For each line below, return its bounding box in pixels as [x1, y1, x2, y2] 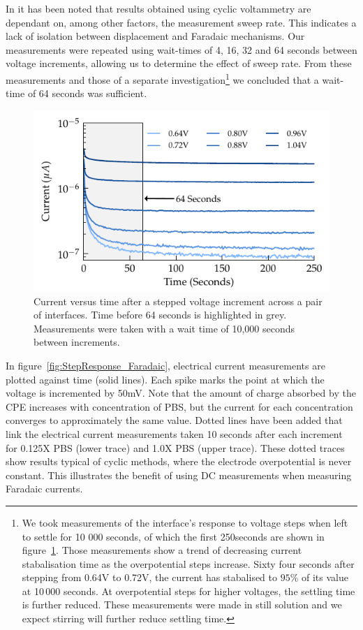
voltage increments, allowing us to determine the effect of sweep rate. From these [6, 56, 352, 71]
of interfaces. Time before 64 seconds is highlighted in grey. [34, 307, 287, 322]
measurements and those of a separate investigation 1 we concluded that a [6, 70, 319, 87]
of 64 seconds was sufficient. [27, 86, 147, 101]
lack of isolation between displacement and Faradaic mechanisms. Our [6, 29, 305, 43]
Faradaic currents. [6, 481, 83, 496]
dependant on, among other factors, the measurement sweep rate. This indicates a [6, 15, 357, 29]
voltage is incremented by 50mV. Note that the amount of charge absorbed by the [6, 386, 356, 400]
